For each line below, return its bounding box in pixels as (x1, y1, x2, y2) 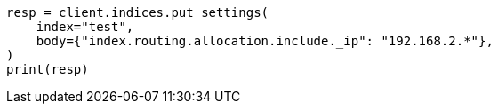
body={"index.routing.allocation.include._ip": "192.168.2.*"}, (36, 34, 494, 48)
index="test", (36, 20, 134, 34)
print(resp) (6, 62, 89, 76)
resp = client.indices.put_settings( (6, 5, 269, 20)
